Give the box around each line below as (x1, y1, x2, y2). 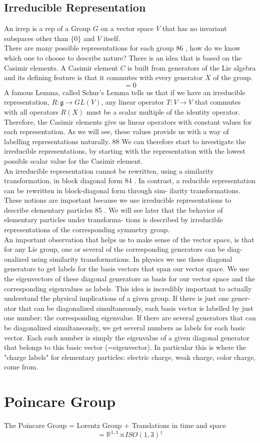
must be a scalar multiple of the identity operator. (86, 106, 240, 117)
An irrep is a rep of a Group (4, 23, 91, 34)
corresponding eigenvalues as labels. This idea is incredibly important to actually (4, 283, 252, 293)
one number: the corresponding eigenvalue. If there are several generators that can (4, 312, 256, 323)
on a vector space (100, 23, 154, 34)
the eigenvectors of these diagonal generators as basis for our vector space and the (4, 273, 255, 284)
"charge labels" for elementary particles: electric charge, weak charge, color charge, (4, 351, 256, 362)
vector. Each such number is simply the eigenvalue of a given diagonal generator (4, 332, 249, 342)
